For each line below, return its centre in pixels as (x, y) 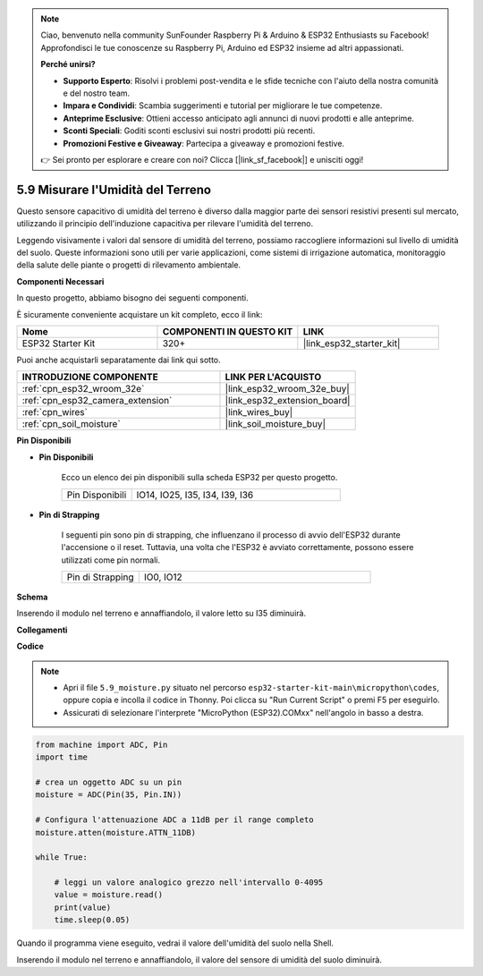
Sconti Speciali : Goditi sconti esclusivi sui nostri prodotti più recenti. (189, 131)
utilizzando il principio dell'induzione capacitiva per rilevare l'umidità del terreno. (165, 224)
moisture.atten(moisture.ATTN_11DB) (116, 832)
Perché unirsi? (68, 64)
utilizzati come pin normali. (111, 560)
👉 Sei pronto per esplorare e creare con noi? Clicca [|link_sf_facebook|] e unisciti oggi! (202, 159)
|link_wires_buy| (259, 412)
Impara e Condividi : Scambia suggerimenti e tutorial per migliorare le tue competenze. (223, 106)
